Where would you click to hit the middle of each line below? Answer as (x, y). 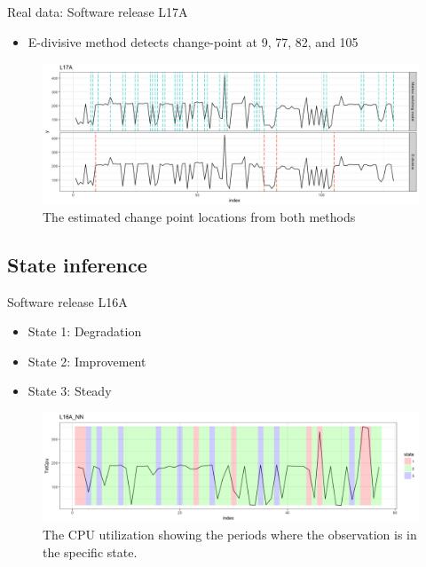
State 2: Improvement (87, 361)
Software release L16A (67, 301)
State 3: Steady (70, 391)
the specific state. (90, 551)
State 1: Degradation (85, 331)
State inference (77, 264)
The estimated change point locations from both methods (199, 216)
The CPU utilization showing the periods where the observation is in (230, 534)
